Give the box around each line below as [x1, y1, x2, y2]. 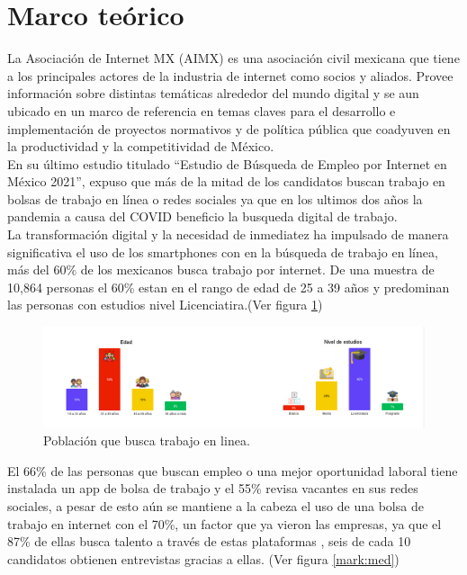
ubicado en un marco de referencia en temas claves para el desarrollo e [7, 101, 396, 120]
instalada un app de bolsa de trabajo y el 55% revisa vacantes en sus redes [7, 479, 418, 498]
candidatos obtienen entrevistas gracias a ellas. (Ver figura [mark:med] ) [7, 549, 400, 568]
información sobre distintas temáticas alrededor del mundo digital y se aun [7, 84, 419, 103]
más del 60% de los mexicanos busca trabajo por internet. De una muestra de [7, 260, 435, 279]
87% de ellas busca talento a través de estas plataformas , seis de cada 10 [7, 532, 411, 551]
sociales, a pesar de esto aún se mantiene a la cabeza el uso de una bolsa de [7, 497, 424, 516]
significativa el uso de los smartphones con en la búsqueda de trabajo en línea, [7, 242, 438, 261]
